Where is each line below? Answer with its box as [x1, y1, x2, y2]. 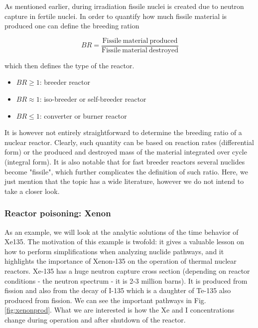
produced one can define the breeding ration [4, 20, 139, 31]
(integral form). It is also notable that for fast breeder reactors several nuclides [4, 157, 245, 166]
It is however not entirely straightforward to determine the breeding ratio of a [4, 127, 242, 138]
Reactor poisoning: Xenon [4, 207, 111, 219]
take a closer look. [4, 185, 60, 196]
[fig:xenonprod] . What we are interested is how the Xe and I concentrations [4, 305, 235, 315]
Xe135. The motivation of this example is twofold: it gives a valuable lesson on [4, 236, 245, 247]
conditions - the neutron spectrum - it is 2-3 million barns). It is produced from [4, 275, 248, 286]
